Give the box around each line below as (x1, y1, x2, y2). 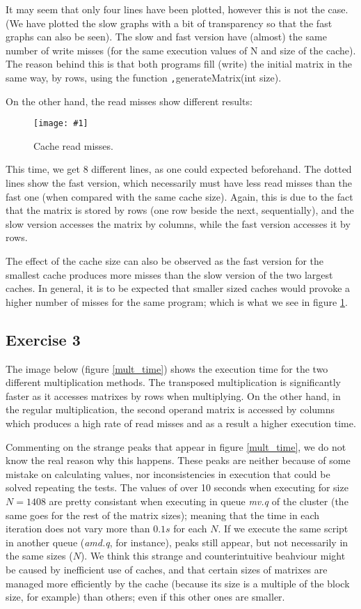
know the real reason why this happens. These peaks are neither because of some (6, 453, 351, 468)
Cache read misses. (33, 138, 113, 153)
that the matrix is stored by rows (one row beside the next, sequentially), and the (6, 203, 354, 217)
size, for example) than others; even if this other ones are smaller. (6, 589, 285, 604)
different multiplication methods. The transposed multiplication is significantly (6, 375, 341, 390)
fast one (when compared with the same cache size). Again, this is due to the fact (6, 189, 353, 203)
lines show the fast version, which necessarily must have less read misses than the (6, 176, 352, 190)
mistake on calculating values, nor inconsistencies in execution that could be (6, 466, 330, 481)
